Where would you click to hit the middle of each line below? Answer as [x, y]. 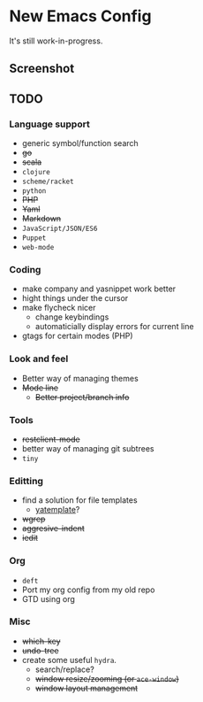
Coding [25, 269]
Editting [26, 481]
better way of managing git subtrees [88, 448]
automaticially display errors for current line [114, 327]
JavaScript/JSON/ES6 [60, 229]
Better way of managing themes [80, 378]
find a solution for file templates [80, 500]
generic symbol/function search [80, 143]
